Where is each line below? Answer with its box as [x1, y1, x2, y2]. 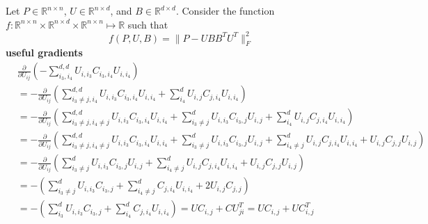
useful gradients [6, 45, 83, 60]
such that [127, 17, 168, 31]
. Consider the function [175, 3, 275, 17]
